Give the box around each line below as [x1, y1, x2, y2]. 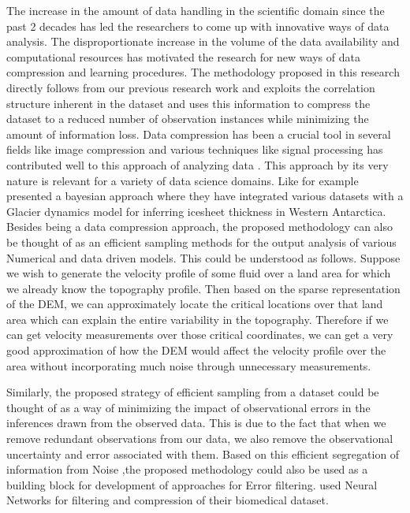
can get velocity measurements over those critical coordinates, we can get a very [6, 326, 393, 343]
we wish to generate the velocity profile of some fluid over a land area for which [6, 265, 391, 281]
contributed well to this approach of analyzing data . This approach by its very [6, 156, 389, 173]
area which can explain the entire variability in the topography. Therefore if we [6, 310, 389, 327]
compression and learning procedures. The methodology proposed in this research [6, 64, 400, 80]
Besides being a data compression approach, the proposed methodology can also [6, 218, 393, 235]
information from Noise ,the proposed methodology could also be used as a [6, 461, 368, 478]
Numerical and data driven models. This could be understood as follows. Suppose [6, 249, 401, 266]
